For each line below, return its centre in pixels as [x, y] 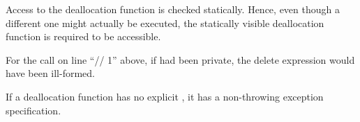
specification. [33, 110]
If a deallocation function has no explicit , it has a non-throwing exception [165, 96]
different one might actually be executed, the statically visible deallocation [165, 23]
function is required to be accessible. [83, 36]
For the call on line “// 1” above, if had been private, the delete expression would [180, 59]
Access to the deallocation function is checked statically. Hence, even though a [173, 9]
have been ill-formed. [50, 73]
